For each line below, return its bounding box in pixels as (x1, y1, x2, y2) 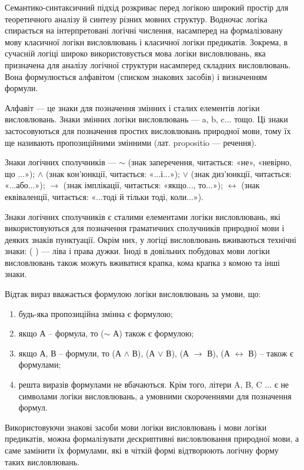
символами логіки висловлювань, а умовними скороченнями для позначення (18, 389, 292, 402)
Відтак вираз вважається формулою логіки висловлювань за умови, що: (5, 288, 261, 300)
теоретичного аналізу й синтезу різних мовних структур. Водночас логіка (5, 12, 268, 25)
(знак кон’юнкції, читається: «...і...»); (45, 167, 181, 179)
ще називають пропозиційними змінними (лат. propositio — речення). (5, 136, 257, 148)
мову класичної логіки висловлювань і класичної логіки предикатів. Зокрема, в (5, 35, 288, 48)
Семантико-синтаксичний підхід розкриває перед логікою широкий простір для (5, 1, 289, 13)
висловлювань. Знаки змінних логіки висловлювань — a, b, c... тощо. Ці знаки (5, 113, 288, 125)
